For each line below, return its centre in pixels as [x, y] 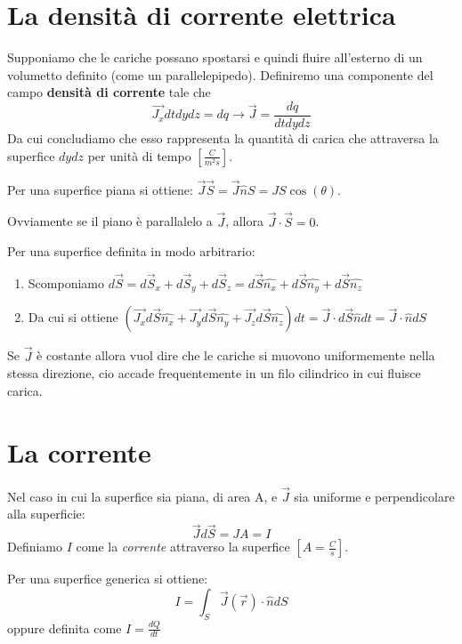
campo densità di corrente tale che [109, 92]
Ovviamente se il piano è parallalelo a [110, 221]
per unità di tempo [139, 155]
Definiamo [35, 547]
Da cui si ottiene [73, 317]
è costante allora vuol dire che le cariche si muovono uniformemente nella [236, 355]
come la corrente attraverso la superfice [183, 547]
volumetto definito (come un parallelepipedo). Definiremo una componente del [220, 74]
